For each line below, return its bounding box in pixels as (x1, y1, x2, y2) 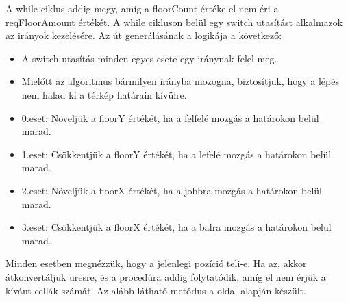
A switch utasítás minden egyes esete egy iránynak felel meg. (21, 51, 277, 65)
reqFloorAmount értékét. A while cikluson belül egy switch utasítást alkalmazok (5, 14, 343, 29)
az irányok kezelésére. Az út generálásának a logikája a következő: (5, 28, 282, 42)
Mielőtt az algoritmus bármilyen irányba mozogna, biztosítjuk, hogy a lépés (21, 74, 339, 88)
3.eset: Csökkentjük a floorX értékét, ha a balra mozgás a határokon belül (21, 220, 332, 234)
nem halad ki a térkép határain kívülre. (21, 87, 187, 101)
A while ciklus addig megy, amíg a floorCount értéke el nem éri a (5, 1, 279, 15)
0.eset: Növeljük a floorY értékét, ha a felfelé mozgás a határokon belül (21, 110, 319, 125)
